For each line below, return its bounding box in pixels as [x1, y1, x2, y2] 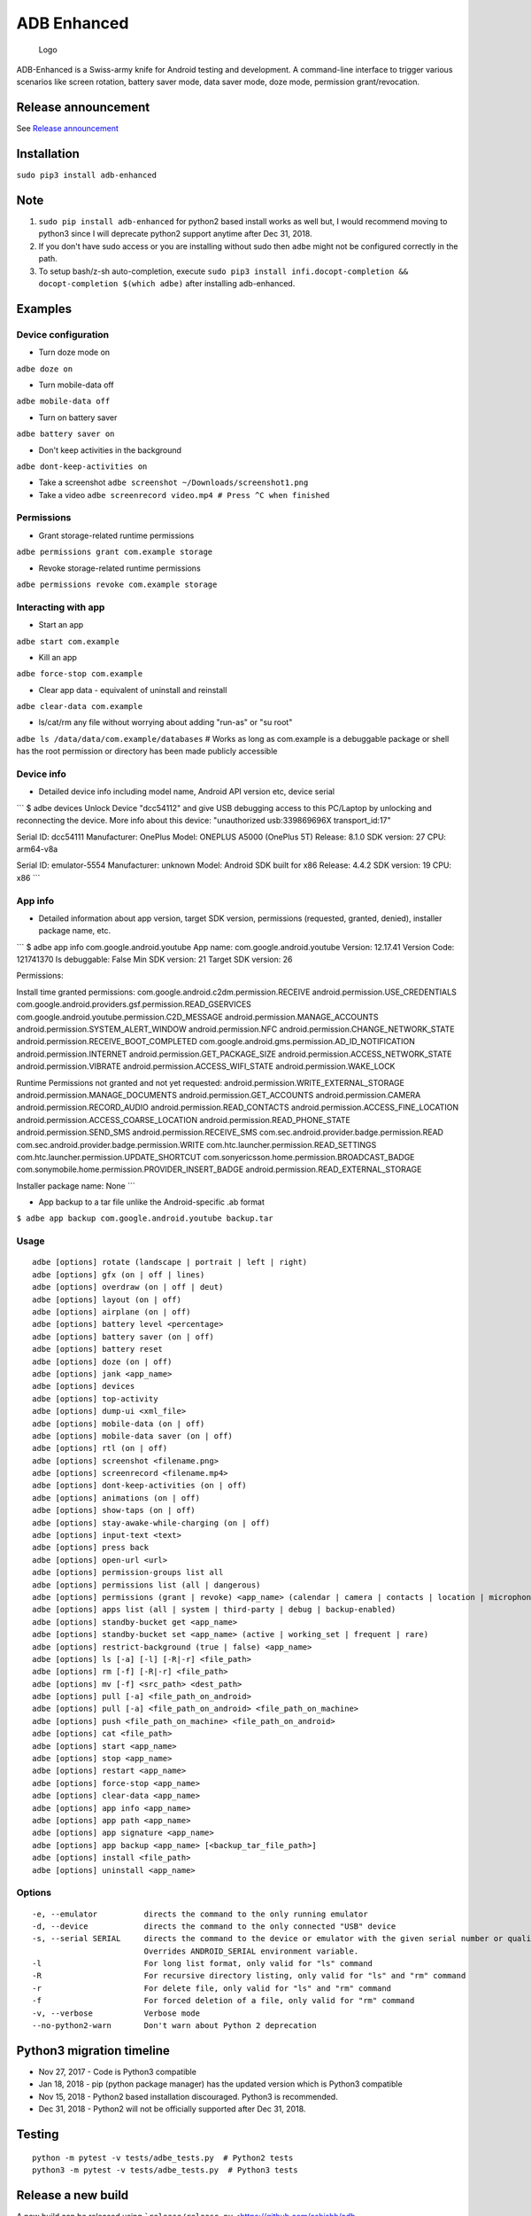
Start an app [38, 620, 84, 630]
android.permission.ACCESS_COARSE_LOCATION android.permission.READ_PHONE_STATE [16, 1114, 351, 1125]
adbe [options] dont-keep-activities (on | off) [32, 1480, 247, 1491]
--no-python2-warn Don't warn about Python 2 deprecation [32, 2021, 318, 2031]
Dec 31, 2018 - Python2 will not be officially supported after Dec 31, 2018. [38, 2103, 306, 2114]
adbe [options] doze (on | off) [32, 1356, 173, 1367]
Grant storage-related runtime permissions [38, 530, 195, 541]
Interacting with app [16, 601, 105, 613]
